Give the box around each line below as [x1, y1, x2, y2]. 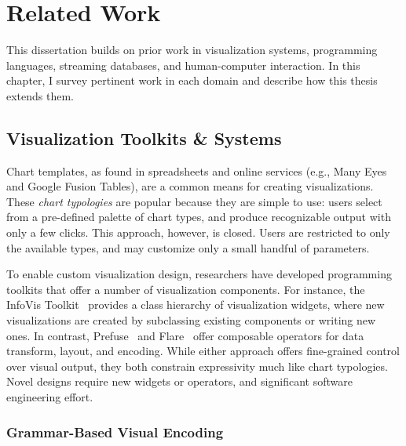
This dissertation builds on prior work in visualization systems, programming [6, 42, 378, 58]
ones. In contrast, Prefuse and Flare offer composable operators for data [6, 327, 364, 343]
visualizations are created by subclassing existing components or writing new [6, 312, 376, 328]
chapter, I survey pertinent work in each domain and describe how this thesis [6, 72, 378, 89]
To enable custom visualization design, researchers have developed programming [6, 266, 392, 282]
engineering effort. [6, 389, 93, 405]
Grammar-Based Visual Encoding [6, 422, 224, 441]
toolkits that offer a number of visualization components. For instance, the [6, 281, 365, 297]
